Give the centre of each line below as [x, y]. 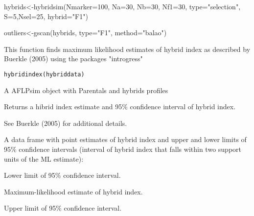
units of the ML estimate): [44, 158]
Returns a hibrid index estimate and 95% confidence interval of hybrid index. [120, 107]
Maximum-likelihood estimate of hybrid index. [73, 191]
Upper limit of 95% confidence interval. [63, 208]
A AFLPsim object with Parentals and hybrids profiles [86, 90]
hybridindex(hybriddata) [44, 74]
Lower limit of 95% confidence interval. [62, 175]
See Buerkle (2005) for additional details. [66, 123]
